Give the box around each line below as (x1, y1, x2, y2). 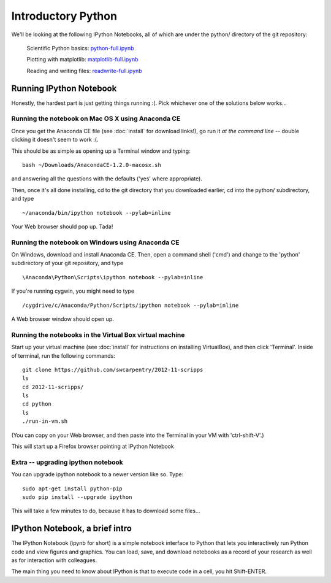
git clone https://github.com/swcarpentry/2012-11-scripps (22, 366, 204, 373)
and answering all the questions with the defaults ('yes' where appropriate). (11, 175, 202, 182)
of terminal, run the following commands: (11, 352, 116, 359)
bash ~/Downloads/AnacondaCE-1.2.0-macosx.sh (22, 161, 162, 168)
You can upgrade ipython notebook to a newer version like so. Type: (11, 471, 184, 478)
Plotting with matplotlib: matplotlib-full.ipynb (26, 56, 139, 63)
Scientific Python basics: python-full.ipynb (26, 44, 134, 52)
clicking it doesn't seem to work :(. (11, 136, 99, 144)
